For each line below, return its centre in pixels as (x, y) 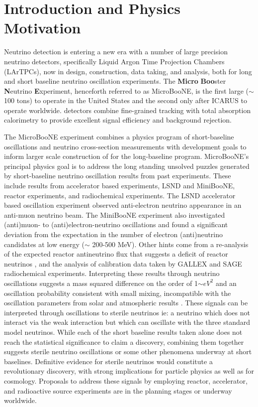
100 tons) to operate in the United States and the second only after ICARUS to (126, 100)
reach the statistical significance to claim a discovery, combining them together (124, 341)
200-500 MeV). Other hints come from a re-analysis (170, 244)
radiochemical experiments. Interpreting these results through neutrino (112, 273)
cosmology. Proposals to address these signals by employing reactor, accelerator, (126, 380)
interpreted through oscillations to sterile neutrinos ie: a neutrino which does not (127, 312)
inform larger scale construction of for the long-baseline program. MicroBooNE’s (127, 156)
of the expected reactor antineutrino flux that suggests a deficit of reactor (116, 254)
